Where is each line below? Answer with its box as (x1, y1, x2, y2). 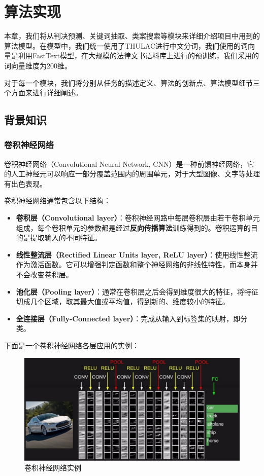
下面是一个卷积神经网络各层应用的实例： (4, 340, 139, 350)
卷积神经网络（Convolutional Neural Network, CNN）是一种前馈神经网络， (4, 158, 247, 169)
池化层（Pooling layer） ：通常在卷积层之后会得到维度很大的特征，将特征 (16, 286, 259, 297)
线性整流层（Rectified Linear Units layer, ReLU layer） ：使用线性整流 (16, 249, 258, 260)
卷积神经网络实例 (24, 462, 81, 473)
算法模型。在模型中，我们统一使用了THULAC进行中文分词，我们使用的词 (4, 40, 248, 51)
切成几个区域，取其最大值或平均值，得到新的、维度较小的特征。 (16, 296, 229, 307)
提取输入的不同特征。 (30, 232, 102, 243)
